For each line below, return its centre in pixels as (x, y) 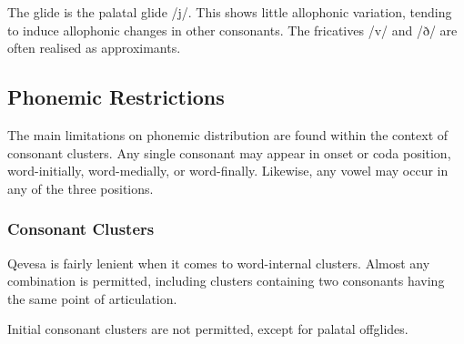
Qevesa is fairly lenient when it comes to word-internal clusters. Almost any (219, 263)
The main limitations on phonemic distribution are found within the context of (228, 134)
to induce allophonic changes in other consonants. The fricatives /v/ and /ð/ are (232, 30)
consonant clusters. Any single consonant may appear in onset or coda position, (229, 152)
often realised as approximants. (94, 48)
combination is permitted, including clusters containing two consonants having (226, 281)
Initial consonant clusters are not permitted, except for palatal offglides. (208, 329)
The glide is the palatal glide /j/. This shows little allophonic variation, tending (230, 12)
